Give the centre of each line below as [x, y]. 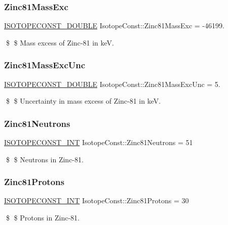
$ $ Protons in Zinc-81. [43, 218]
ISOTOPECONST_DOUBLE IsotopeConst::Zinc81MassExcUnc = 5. [112, 84]
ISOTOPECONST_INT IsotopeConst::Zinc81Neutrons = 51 [99, 142]
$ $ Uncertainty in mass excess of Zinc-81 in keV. [83, 101]
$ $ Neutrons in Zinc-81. [45, 159]
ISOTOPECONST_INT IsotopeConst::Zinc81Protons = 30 [97, 200]
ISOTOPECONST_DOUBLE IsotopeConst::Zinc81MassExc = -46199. [114, 26]
